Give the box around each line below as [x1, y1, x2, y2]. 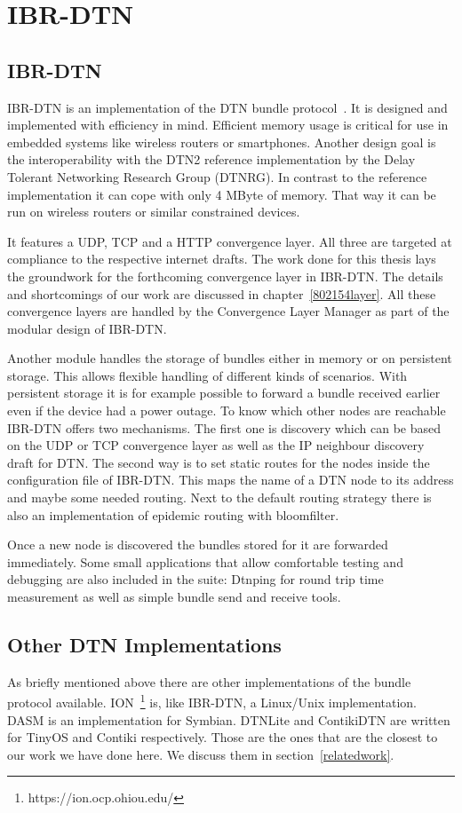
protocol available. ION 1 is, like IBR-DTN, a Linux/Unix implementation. [7, 691, 417, 712]
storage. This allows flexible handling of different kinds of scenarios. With [7, 366, 408, 384]
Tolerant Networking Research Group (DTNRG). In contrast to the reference [7, 167, 427, 185]
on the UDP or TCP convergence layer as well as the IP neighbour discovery [7, 436, 425, 454]
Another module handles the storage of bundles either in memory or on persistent [7, 349, 452, 367]
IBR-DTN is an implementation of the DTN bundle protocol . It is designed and [7, 98, 448, 116]
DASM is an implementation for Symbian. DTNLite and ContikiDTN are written [7, 710, 450, 729]
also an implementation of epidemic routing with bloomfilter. [7, 505, 339, 524]
